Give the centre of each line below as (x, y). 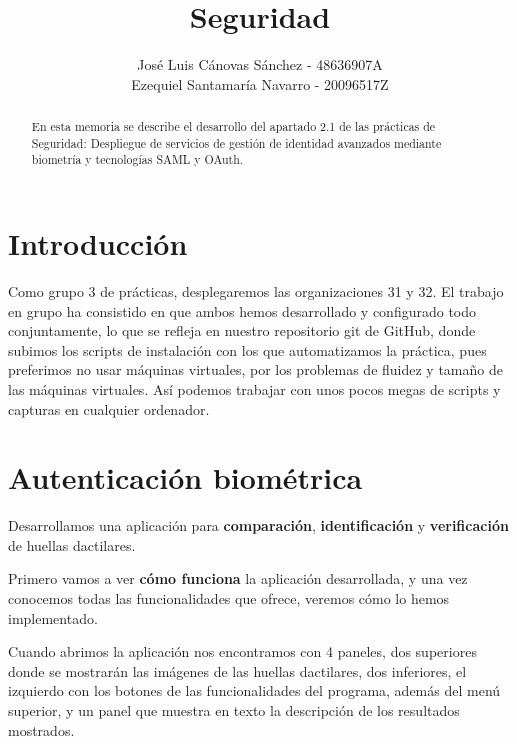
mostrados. (41, 729)
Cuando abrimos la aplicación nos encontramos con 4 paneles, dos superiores (242, 651)
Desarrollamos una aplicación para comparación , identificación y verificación (258, 525)
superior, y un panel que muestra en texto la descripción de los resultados (234, 710)
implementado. (53, 617)
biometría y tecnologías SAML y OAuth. (137, 159)
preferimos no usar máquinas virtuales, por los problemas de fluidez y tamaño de (255, 369)
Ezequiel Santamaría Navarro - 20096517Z (260, 83)
